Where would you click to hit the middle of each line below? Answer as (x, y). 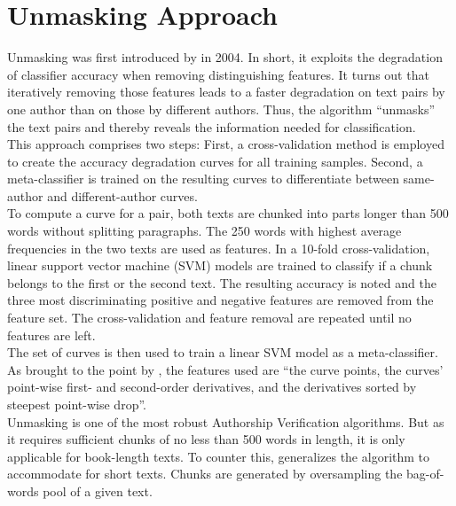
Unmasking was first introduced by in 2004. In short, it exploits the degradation (225, 57)
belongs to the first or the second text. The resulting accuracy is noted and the (222, 282)
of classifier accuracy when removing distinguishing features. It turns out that (218, 74)
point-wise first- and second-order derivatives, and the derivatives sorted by (212, 387)
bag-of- (425, 474)
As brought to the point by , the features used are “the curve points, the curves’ (225, 369)
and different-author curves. (122, 195)
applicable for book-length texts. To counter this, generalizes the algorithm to (219, 456)
